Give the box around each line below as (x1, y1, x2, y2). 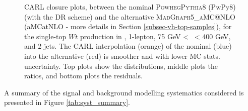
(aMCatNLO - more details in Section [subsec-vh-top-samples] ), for (24, 21, 232, 32)
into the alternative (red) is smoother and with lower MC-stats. (24, 50, 220, 61)
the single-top (24, 31, 67, 41)
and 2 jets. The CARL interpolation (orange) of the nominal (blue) (24, 41, 232, 51)
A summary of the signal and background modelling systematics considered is (4, 87, 244, 97)
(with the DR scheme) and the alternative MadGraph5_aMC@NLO (24, 11, 235, 22)
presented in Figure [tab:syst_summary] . (4, 97, 130, 107)
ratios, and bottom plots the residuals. (24, 70, 143, 81)
